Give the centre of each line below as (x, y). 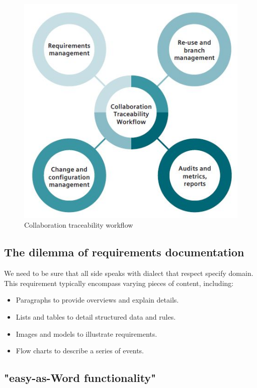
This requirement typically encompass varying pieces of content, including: (119, 283)
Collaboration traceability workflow (79, 225)
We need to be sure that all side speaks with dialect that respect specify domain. (129, 273)
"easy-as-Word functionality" (80, 378)
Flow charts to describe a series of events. (80, 351)
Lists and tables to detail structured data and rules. (96, 317)
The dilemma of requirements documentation (124, 252)
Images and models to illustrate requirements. (87, 333)
